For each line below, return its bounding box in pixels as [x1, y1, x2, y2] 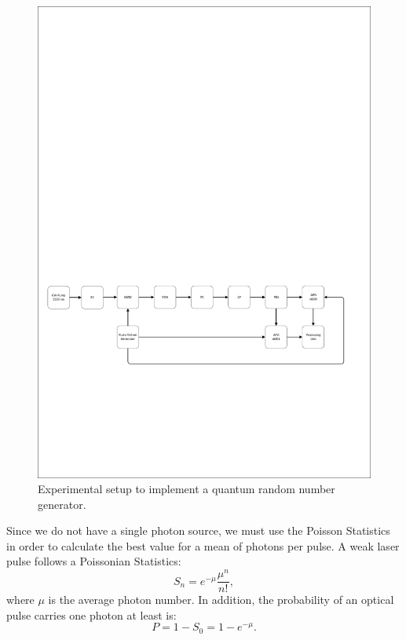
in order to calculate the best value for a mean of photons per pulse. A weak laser [6, 537, 400, 554]
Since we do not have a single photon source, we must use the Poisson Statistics [6, 522, 390, 539]
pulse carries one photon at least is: [6, 606, 177, 623]
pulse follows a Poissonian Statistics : [6, 553, 181, 569]
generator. [38, 496, 86, 512]
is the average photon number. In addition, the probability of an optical [48, 591, 394, 608]
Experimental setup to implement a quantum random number [38, 481, 335, 497]
